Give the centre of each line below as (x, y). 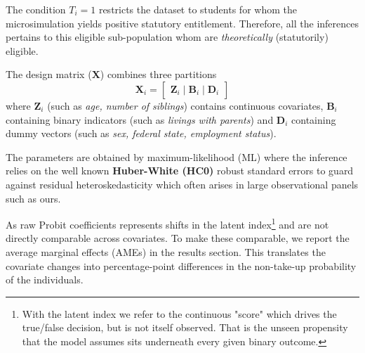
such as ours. (33, 198)
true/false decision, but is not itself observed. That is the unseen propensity (185, 327)
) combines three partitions (158, 74)
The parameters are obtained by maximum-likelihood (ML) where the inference (177, 156)
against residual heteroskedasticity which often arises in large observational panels (182, 184)
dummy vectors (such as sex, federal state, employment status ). (141, 133)
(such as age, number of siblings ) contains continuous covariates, (185, 105)
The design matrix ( (49, 74)
